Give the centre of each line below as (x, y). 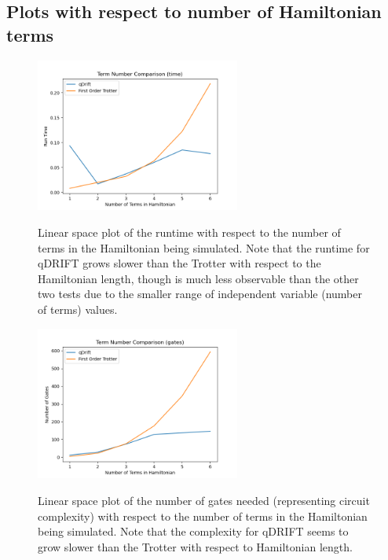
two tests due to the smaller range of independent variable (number (200, 294)
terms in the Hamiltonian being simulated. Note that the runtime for (204, 247)
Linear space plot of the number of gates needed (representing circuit (204, 500)
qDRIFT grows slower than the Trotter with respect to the (179, 263)
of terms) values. (78, 309)
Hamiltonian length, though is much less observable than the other (198, 278)
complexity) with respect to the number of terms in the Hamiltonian (203, 516)
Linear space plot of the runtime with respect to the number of (189, 232)
